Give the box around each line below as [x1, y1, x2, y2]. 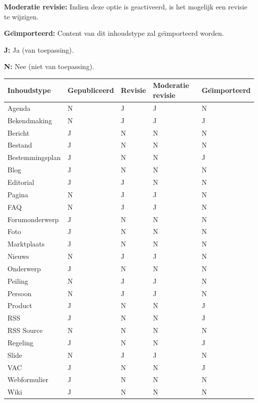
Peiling [7, 275, 28, 286]
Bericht [7, 127, 30, 138]
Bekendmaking [7, 115, 52, 125]
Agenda [7, 102, 31, 113]
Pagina [7, 189, 28, 199]
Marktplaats [7, 239, 45, 249]
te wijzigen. [4, 11, 39, 21]
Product [7, 300, 32, 311]
